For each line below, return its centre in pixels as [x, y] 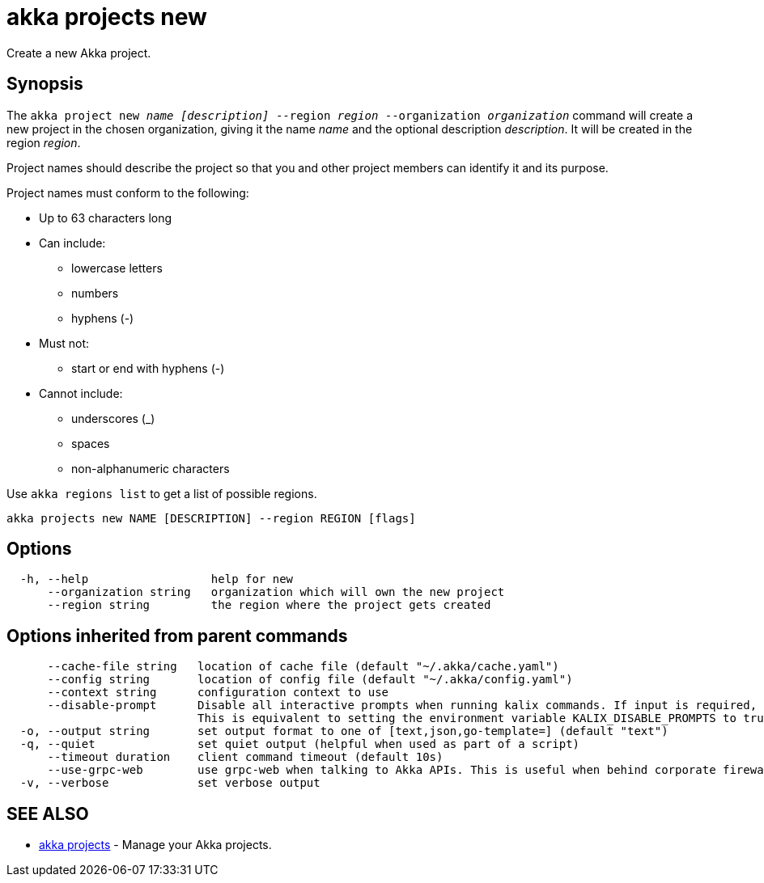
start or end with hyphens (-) [148, 368]
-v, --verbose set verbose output [170, 783]
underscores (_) [113, 418]
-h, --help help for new [157, 579]
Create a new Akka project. [79, 53]
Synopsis [45, 84]
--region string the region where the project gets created [269, 605]
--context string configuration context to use [218, 693]
